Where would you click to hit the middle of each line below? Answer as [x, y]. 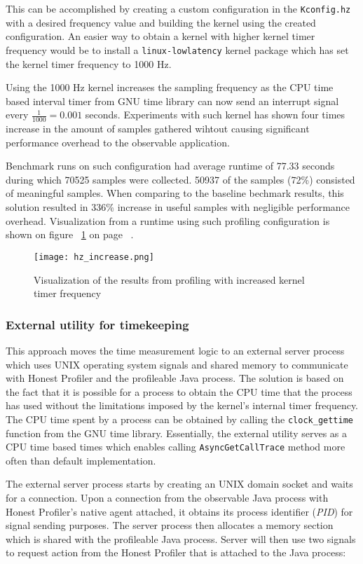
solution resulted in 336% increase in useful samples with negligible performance [178, 207]
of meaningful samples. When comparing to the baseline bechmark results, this [175, 193]
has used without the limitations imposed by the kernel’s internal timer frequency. [182, 405]
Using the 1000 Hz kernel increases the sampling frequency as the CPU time [170, 87]
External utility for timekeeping [97, 324]
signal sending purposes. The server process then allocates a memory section [170, 525]
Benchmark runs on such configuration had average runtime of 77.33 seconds [170, 166]
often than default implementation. [81, 460]
